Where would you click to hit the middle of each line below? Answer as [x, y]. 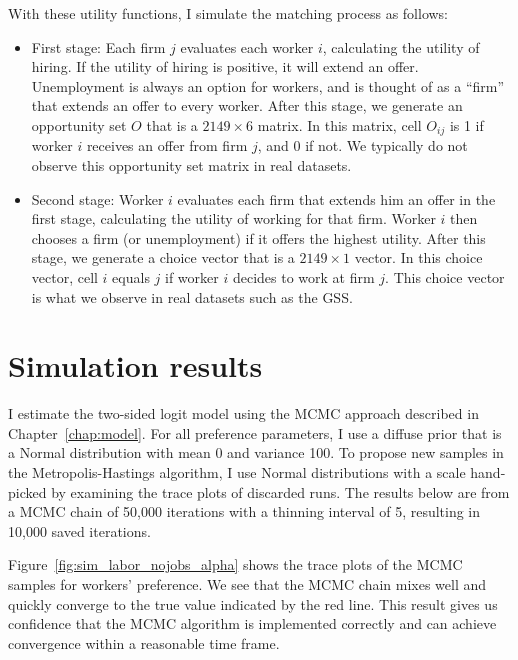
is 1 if [466, 124]
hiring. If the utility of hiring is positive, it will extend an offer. [225, 66]
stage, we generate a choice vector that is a [163, 257]
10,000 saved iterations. [79, 530]
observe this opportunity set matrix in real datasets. [191, 165]
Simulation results [135, 365]
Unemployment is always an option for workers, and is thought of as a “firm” [268, 85]
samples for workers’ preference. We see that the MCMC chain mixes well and [247, 584]
